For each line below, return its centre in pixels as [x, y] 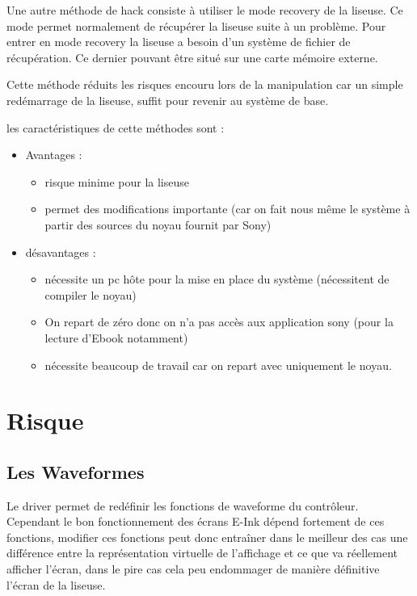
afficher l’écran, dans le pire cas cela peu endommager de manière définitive [193, 569]
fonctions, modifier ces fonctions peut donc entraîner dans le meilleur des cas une [207, 537]
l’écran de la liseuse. [56, 584]
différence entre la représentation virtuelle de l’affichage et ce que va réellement [202, 553]
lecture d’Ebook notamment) [116, 337]
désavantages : [61, 252]
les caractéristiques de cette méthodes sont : [116, 127]
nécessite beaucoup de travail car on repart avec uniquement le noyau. [218, 365]
